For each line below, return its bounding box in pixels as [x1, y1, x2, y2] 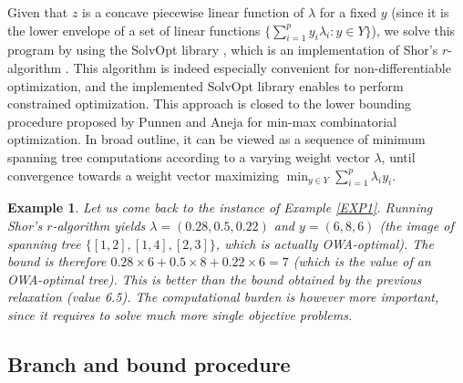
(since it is [391, 3, 449, 21]
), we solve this [371, 20, 456, 39]
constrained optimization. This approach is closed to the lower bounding [7, 94, 412, 113]
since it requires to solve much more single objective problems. [7, 305, 353, 324]
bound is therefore [7, 252, 107, 271]
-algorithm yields [52, 215, 146, 234]
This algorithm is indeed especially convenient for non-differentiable [73, 57, 451, 77]
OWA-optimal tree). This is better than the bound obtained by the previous [7, 269, 422, 288]
